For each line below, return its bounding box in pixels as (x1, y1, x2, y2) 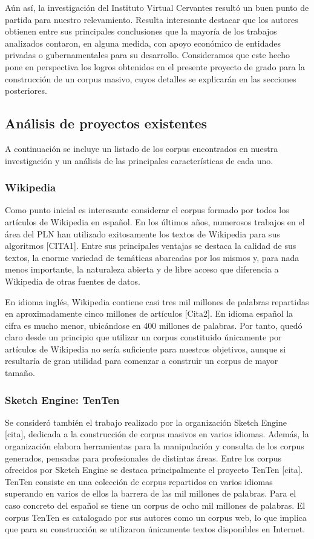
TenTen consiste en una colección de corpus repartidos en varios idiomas (5, 475, 273, 488)
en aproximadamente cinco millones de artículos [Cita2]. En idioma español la (5, 307, 293, 320)
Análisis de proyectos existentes (5, 114, 208, 133)
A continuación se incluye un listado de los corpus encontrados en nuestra (5, 142, 278, 154)
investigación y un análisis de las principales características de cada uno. (5, 154, 273, 167)
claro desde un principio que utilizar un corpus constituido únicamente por (5, 331, 282, 343)
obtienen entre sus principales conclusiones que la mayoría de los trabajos (5, 25, 277, 38)
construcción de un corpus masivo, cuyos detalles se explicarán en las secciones (5, 72, 296, 85)
